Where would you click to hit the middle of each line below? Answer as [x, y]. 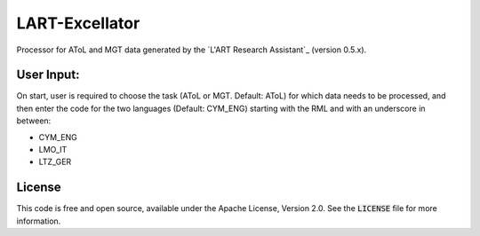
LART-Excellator [78, 23]
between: [34, 121]
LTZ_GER [55, 162]
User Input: [48, 75]
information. [39, 221]
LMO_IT [53, 150]
